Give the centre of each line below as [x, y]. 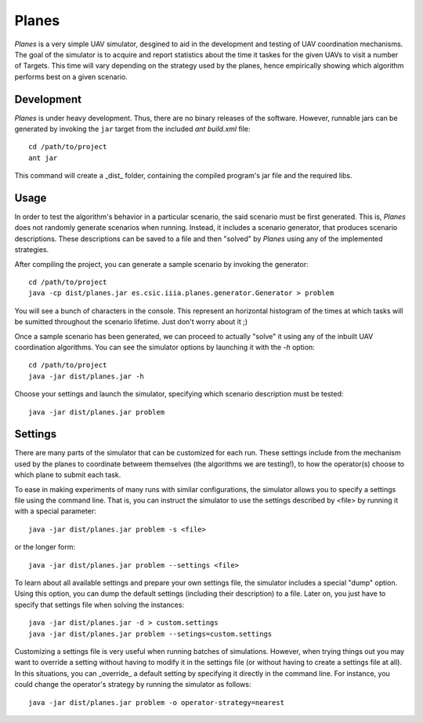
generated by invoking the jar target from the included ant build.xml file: [132, 129]
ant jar [43, 158]
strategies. [32, 250]
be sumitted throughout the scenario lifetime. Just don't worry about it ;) [131, 322]
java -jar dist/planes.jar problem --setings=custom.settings [150, 634]
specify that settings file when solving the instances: [99, 604]
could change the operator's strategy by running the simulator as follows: [133, 685]
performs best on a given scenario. [71, 77]
